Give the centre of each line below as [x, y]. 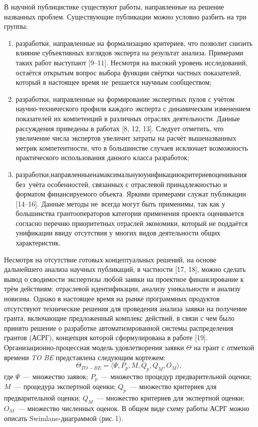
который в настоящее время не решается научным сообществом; [114, 82]
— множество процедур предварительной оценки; [176, 376]
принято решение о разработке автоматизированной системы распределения [119, 327]
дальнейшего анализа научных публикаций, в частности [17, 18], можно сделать [125, 269]
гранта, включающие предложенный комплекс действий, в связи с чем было [119, 318]
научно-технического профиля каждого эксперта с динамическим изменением [133, 108]
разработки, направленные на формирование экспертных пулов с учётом [125, 99]
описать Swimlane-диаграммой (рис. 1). [64, 418]
